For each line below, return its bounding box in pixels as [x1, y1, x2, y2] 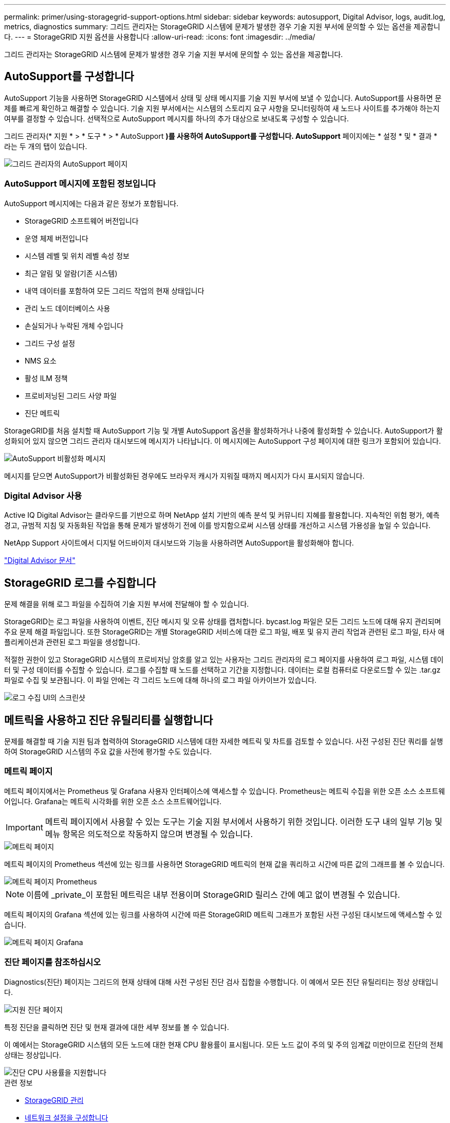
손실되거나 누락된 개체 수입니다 [25, 321, 124, 330]
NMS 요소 [25, 356, 57, 365]
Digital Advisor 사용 [4, 490, 82, 501]
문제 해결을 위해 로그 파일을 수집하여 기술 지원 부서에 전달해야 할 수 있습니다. [4, 600, 249, 609]
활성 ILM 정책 [25, 373, 68, 383]
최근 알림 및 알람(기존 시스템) [25, 268, 118, 278]
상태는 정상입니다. [4, 1050, 62, 1059]
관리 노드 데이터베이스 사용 [25, 303, 110, 313]
